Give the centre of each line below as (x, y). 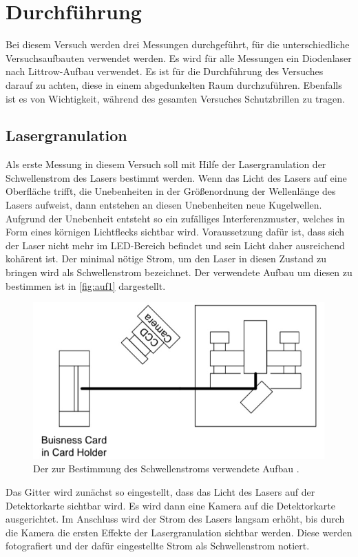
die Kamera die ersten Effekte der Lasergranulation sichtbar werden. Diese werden (179, 532)
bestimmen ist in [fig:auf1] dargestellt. (86, 285)
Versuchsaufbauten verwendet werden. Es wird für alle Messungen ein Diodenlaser (179, 57)
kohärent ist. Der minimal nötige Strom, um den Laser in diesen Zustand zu (166, 259)
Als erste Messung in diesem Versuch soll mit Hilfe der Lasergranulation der (166, 164)
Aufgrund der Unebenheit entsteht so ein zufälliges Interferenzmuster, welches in (175, 218)
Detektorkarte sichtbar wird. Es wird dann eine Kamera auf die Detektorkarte (171, 505)
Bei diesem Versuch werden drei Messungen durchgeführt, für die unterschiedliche (178, 44)
